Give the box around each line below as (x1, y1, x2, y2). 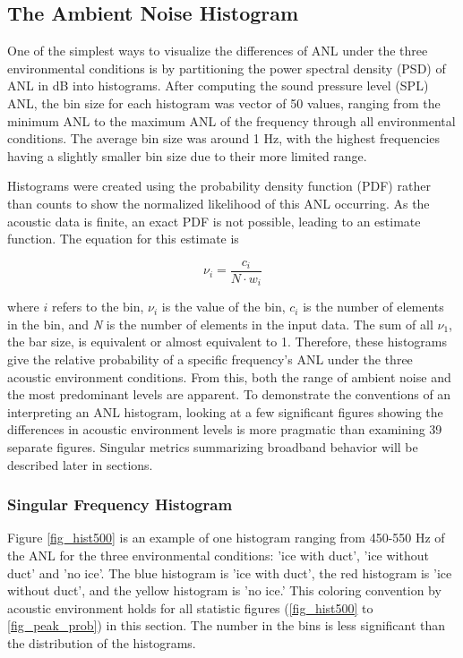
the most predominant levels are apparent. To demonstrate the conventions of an (7, 385, 451, 404)
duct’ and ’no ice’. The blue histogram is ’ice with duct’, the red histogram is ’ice (7, 563, 452, 582)
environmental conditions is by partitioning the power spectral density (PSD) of (7, 58, 446, 77)
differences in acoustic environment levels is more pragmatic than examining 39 (7, 420, 442, 439)
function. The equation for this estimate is (7, 229, 239, 248)
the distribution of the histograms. (7, 633, 196, 652)
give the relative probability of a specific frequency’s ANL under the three (7, 350, 413, 369)
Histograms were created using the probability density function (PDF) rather (7, 176, 431, 195)
